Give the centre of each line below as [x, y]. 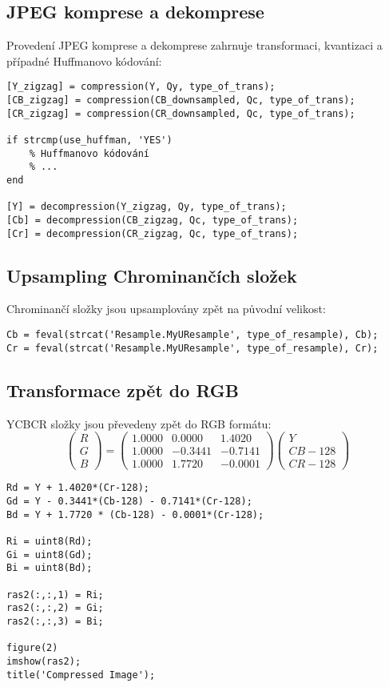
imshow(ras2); [44, 661]
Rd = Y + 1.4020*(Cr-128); [78, 488]
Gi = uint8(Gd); [50, 554]
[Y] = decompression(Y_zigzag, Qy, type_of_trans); [147, 207]
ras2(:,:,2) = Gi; [55, 608]
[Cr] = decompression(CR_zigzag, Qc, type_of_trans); [153, 233]
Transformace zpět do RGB [123, 390]
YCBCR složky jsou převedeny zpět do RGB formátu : [139, 423]
